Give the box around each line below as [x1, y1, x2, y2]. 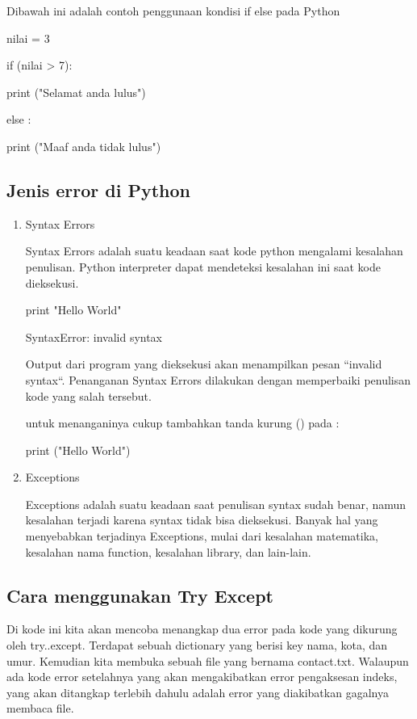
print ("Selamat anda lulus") [6, 83, 146, 100]
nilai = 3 [6, 29, 50, 46]
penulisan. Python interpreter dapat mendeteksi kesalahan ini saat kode [25, 258, 381, 275]
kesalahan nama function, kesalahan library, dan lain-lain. [25, 543, 311, 560]
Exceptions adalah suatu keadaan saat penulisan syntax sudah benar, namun [25, 495, 407, 512]
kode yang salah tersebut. [25, 387, 152, 404]
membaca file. [6, 700, 74, 717]
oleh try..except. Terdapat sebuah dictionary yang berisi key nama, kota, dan [6, 637, 388, 654]
